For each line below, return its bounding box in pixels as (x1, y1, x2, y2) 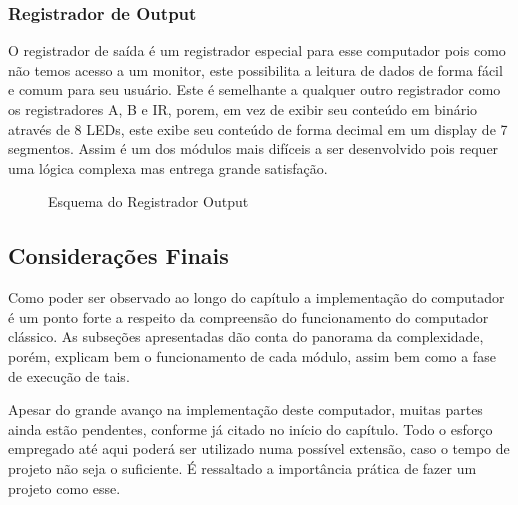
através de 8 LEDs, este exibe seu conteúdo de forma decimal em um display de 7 (8, 118, 508, 139)
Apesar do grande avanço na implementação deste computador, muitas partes (8, 399, 483, 420)
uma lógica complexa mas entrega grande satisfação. (8, 157, 328, 178)
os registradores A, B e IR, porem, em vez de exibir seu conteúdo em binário (8, 99, 478, 119)
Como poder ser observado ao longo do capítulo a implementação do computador (8, 287, 505, 308)
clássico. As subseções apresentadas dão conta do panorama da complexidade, (8, 326, 484, 347)
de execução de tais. (8, 365, 130, 386)
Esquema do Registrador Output (48, 191, 249, 212)
